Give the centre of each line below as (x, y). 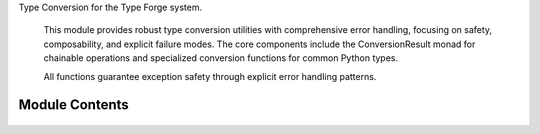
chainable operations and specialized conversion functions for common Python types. (221, 58)
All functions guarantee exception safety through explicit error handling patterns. (210, 76)
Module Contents (73, 105)
